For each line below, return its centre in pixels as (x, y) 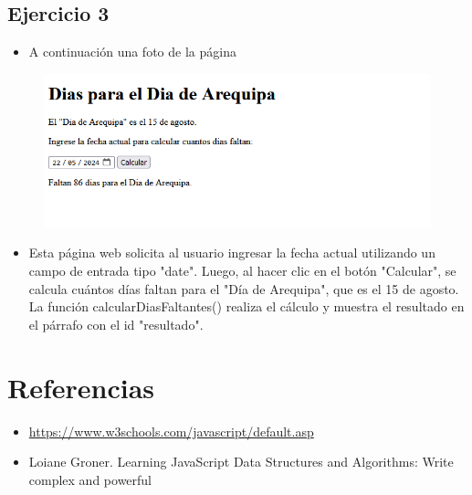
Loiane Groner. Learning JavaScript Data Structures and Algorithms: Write (241, 462)
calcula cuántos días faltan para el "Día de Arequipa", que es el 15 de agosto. (244, 288)
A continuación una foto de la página (132, 52)
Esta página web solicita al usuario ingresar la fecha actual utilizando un (232, 253)
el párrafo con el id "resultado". (116, 324)
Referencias (81, 387)
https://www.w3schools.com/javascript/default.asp (171, 431)
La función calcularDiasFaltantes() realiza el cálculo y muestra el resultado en (246, 306)
